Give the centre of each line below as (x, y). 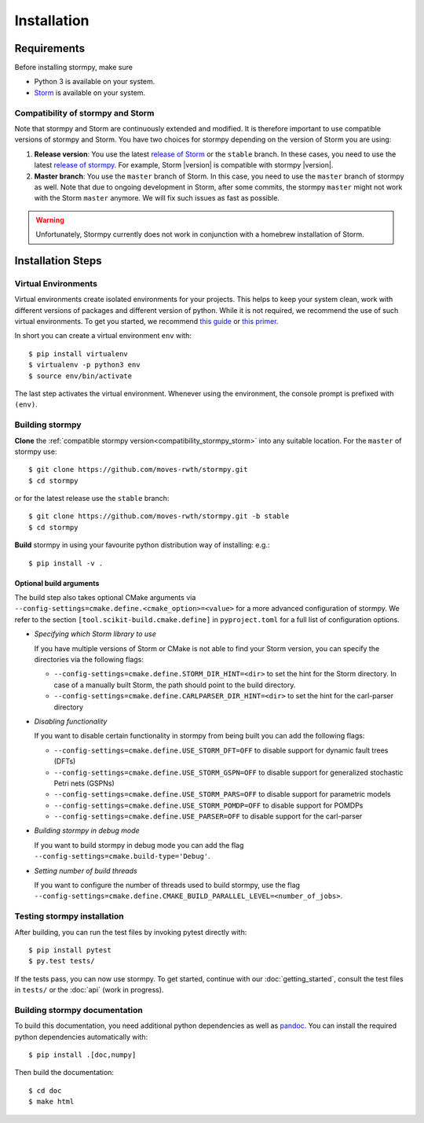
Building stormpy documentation (79, 1010)
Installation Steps (58, 261)
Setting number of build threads (86, 871)
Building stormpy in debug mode (87, 830)
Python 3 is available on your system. (95, 82)
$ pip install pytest (70, 950)
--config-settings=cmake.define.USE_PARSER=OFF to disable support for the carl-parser (208, 816)
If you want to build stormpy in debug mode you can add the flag (139, 845)
